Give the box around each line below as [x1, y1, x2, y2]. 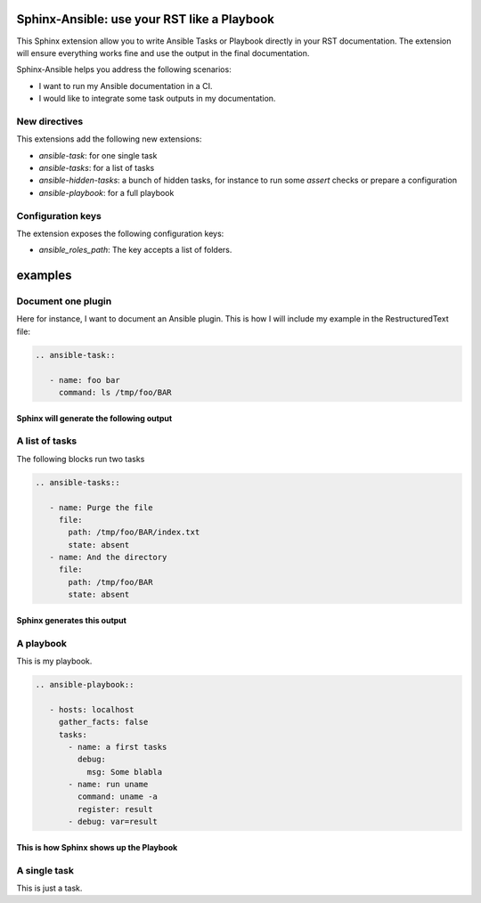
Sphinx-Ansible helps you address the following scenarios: [16, 64, 232, 75]
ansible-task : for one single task [38, 150, 158, 160]
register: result [77, 804, 153, 814]
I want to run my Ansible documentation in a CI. [38, 80, 213, 91]
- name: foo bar [49, 375, 120, 385]
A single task [16, 864, 75, 876]
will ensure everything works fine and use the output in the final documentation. [16, 47, 310, 58]
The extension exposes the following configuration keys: [16, 228, 224, 239]
